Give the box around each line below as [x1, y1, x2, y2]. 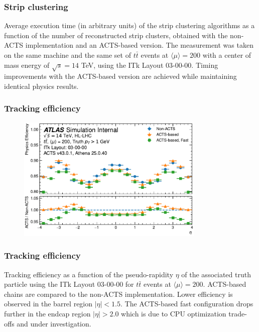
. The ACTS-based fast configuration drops [120, 298, 253, 309]
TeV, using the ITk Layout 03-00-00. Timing [81, 59, 218, 70]
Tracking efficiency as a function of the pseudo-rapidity [4, 269, 174, 279]
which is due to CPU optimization [121, 308, 226, 319]
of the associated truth [181, 269, 251, 279]
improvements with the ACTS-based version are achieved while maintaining [4, 71, 237, 81]
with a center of [202, 50, 251, 60]
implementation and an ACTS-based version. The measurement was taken [25, 40, 253, 50]
